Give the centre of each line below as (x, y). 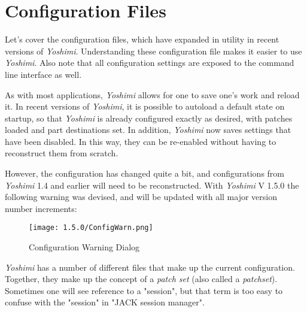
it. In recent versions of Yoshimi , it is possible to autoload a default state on (145, 106)
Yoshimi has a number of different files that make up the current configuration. (150, 267)
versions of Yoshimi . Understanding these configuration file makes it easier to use (153, 51)
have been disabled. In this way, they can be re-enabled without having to (141, 141)
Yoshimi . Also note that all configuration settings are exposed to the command (150, 63)
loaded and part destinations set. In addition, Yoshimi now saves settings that (148, 130)
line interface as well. (43, 74)
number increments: (41, 208)
